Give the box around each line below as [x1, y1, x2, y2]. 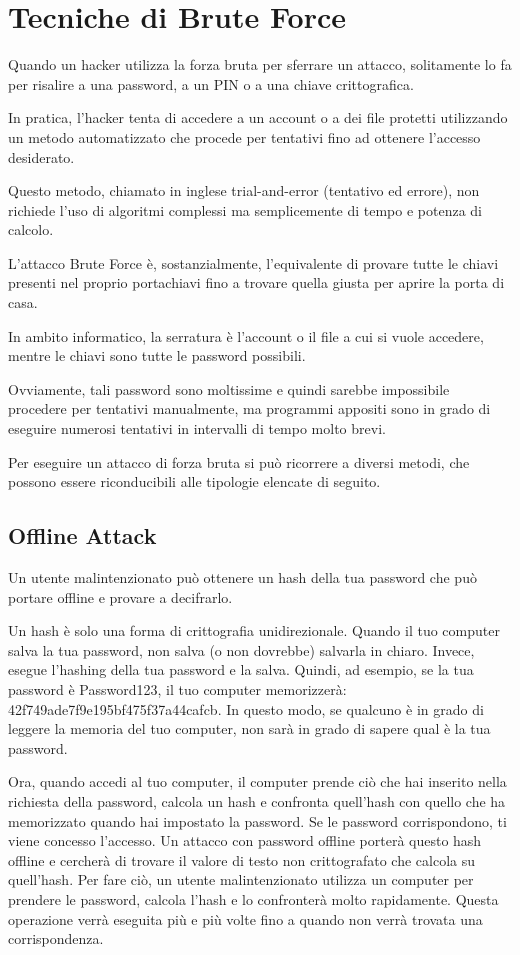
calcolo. [8, 219, 54, 240]
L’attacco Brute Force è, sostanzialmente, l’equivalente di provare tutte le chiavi [8, 252, 499, 273]
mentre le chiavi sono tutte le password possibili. [8, 345, 306, 366]
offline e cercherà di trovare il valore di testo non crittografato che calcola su [8, 849, 476, 870]
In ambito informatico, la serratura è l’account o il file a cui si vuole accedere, [8, 325, 484, 346]
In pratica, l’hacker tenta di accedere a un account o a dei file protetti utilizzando [8, 107, 508, 128]
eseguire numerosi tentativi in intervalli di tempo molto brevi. [8, 418, 386, 439]
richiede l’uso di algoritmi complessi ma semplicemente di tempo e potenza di [8, 199, 482, 220]
